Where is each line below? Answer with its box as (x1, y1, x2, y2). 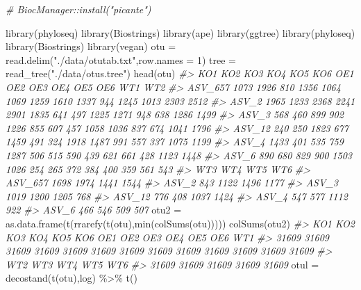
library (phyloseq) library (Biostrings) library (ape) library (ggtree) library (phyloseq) (6, 25, 355, 40)
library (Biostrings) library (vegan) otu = (6, 39, 176, 54)
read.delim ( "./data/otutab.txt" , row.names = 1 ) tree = (6, 52, 236, 67)
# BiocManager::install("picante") (6, 2, 151, 16)
